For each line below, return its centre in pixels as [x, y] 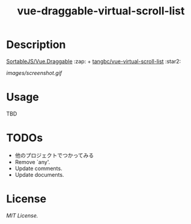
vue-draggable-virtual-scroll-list [101, 11]
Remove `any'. [32, 162]
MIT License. [22, 215]
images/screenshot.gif [34, 72]
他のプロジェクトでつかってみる [54, 155]
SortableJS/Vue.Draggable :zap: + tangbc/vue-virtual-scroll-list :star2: [94, 61]
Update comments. [38, 168]
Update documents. [39, 174]
